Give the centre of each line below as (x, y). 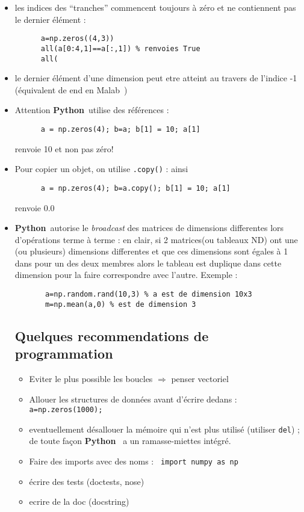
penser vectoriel (200, 378)
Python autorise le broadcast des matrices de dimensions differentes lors (149, 228)
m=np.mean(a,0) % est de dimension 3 (120, 304)
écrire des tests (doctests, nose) (87, 481)
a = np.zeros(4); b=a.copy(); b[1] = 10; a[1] (135, 188)
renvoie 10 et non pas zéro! (64, 148)
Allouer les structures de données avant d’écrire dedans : (133, 399)
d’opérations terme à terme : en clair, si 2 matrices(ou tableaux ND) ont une (156, 239)
